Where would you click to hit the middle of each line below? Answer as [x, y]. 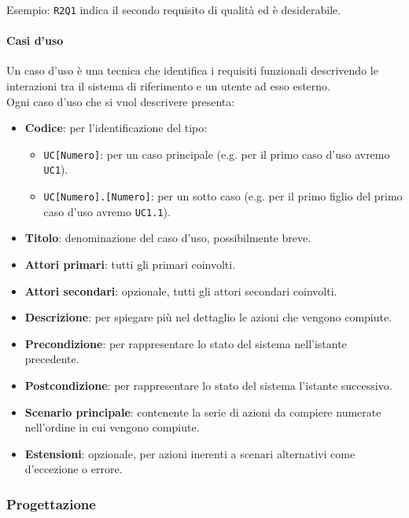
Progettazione [51, 503]
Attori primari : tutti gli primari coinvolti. [130, 265]
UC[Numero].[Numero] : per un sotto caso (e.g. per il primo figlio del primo [223, 196]
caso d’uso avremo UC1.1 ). [107, 211]
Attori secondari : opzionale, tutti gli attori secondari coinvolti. [181, 290]
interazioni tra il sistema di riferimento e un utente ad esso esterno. [168, 86]
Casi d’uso [35, 40]
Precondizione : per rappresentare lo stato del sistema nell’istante [186, 343]
